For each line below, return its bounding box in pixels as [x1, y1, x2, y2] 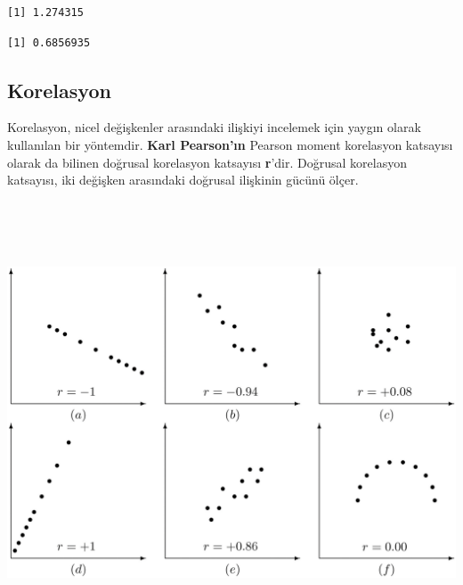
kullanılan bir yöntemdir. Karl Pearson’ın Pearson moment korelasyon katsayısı [7, 135, 453, 153]
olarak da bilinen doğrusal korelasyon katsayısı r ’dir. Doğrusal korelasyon [7, 152, 407, 171]
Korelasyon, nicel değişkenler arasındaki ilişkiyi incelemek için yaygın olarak [7, 118, 421, 136]
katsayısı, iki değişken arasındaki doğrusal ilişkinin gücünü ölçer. [7, 170, 359, 189]
